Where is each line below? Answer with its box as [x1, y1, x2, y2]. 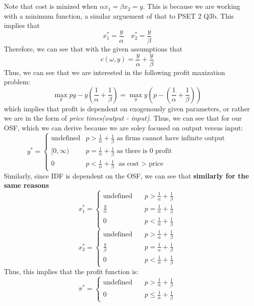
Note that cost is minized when [4, 1, 98, 11]
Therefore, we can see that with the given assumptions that [4, 44, 183, 54]
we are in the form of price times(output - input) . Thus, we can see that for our [4, 113, 242, 123]
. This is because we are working [143, 1, 240, 11]
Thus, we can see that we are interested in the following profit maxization [4, 67, 225, 77]
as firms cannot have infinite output [116, 135, 225, 142]
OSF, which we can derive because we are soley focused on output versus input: [4, 123, 243, 133]
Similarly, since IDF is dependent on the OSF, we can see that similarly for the [4, 170, 249, 180]
